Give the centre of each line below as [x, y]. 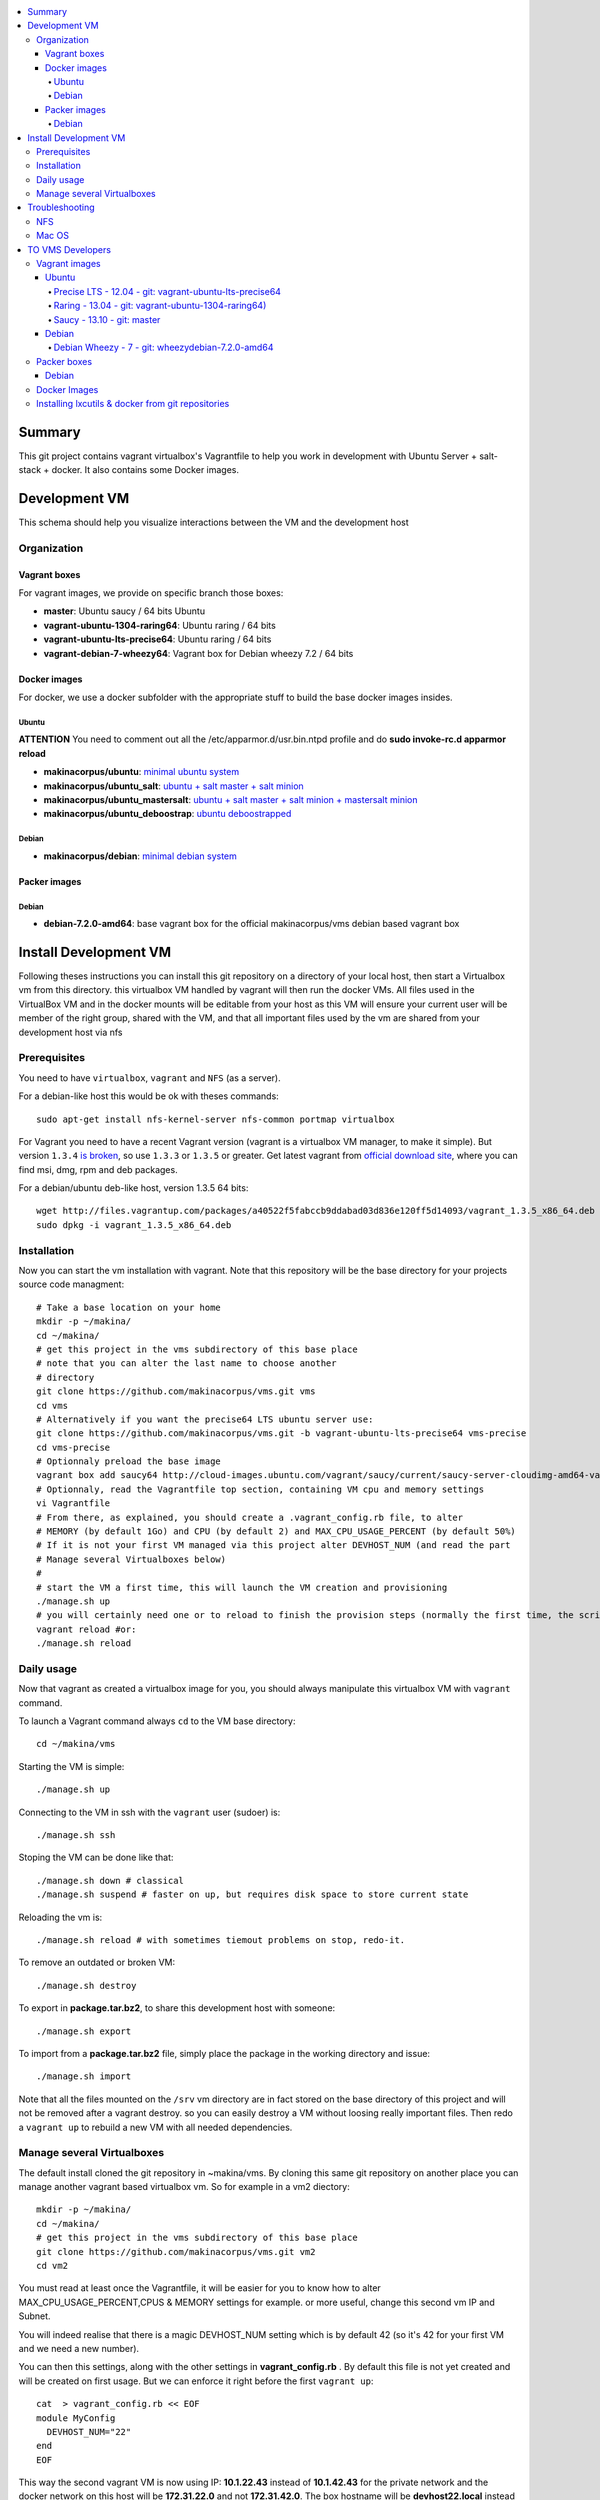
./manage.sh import [84, 2076]
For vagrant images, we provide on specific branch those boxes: [151, 593]
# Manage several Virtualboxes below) [131, 1559]
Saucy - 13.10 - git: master [107, 319]
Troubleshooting [61, 207]
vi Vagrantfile [73, 1503]
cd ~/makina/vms [76, 1744]
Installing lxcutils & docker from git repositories [133, 403]
